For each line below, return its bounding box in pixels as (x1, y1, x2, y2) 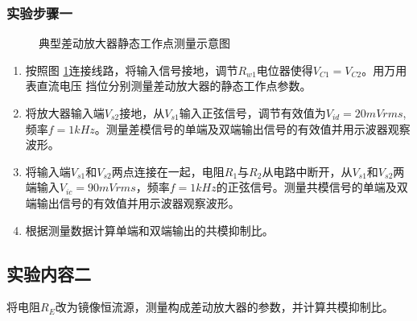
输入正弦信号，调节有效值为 (179, 105, 326, 121)
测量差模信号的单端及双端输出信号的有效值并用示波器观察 (105, 120, 411, 137)
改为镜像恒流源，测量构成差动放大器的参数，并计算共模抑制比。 (55, 298, 394, 315)
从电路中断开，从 (262, 163, 353, 179)
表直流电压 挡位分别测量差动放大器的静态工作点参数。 (25, 77, 312, 94)
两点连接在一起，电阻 (111, 163, 225, 179)
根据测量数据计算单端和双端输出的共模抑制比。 (25, 221, 274, 238)
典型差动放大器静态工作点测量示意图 (39, 35, 230, 51)
